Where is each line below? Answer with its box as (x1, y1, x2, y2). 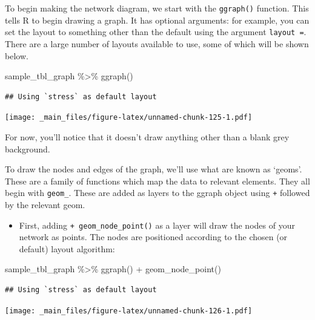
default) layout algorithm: (19, 242, 115, 255)
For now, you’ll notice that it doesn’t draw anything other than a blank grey (5, 130, 290, 143)
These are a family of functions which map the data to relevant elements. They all (5, 174, 310, 187)
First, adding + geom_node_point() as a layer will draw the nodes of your (19, 218, 295, 231)
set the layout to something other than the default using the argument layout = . (5, 25, 307, 38)
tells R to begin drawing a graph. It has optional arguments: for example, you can (5, 13, 310, 26)
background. (5, 142, 50, 155)
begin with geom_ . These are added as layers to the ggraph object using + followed (5, 186, 310, 199)
